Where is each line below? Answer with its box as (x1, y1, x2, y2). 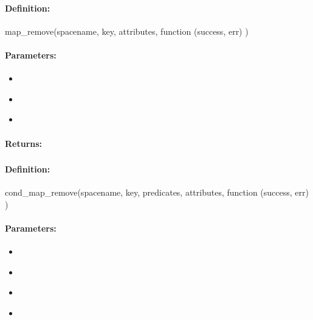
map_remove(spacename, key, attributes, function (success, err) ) (5, 24, 249, 37)
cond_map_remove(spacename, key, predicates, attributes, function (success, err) (5, 186, 309, 199)
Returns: (5, 137, 43, 149)
